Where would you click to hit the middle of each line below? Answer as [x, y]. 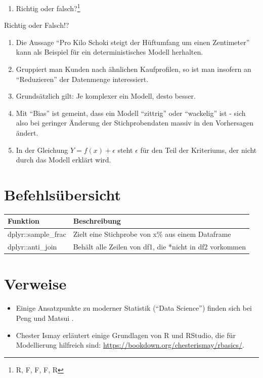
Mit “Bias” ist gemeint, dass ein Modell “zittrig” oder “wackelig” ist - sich [131, 113]
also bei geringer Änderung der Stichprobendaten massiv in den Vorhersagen [135, 123]
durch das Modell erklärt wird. [63, 160]
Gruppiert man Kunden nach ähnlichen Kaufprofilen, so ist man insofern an [134, 69]
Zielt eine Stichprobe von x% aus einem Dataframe [152, 234]
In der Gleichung [42, 150]
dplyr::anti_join [32, 247]
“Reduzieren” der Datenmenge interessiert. [82, 79]
